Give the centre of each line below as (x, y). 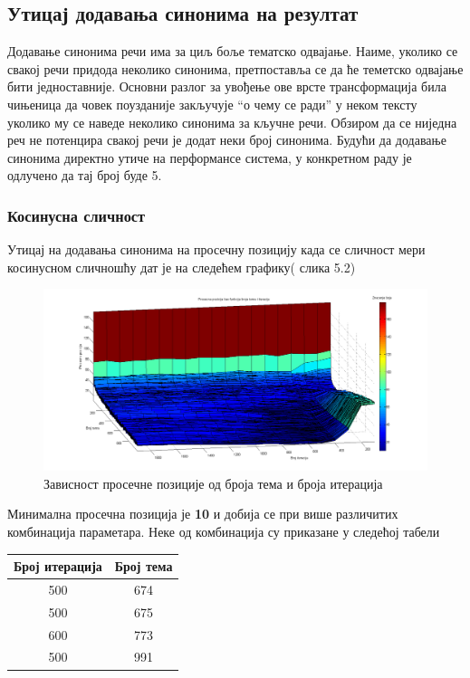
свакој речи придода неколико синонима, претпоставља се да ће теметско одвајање (235, 68)
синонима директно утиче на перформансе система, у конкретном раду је (210, 157)
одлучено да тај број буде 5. (85, 175)
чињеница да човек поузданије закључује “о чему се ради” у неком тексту (212, 104)
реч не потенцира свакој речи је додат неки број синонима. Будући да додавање (227, 140)
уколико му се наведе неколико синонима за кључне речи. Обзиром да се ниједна (232, 122)
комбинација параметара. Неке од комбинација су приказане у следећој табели (224, 531)
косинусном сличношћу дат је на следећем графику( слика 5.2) (182, 267)
